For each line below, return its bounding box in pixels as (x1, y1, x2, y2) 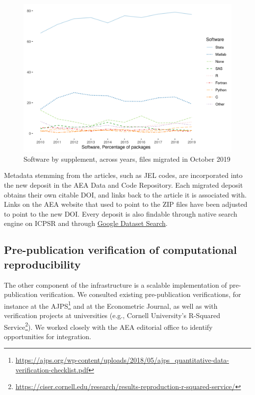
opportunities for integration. (4, 331, 91, 341)
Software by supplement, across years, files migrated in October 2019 (24, 153, 230, 164)
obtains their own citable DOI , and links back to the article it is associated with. (4, 189, 247, 199)
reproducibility (4, 256, 81, 272)
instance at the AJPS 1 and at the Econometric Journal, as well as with (4, 299, 218, 311)
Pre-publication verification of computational (4, 242, 237, 257)
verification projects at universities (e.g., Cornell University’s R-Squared (4, 310, 221, 321)
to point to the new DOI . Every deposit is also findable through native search (4, 208, 237, 219)
